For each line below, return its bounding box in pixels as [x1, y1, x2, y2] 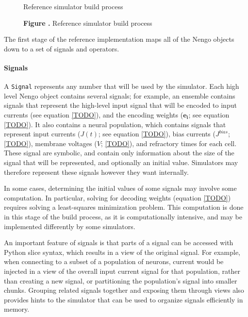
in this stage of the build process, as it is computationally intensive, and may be [4, 211, 242, 221]
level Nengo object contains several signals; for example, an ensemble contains [4, 90, 235, 100]
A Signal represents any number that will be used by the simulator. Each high [4, 81, 239, 91]
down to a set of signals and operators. [4, 43, 119, 53]
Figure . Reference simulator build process [23, 17, 152, 28]
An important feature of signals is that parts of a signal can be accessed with [4, 237, 233, 248]
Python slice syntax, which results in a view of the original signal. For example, [4, 247, 241, 257]
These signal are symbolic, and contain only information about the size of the [4, 148, 234, 158]
